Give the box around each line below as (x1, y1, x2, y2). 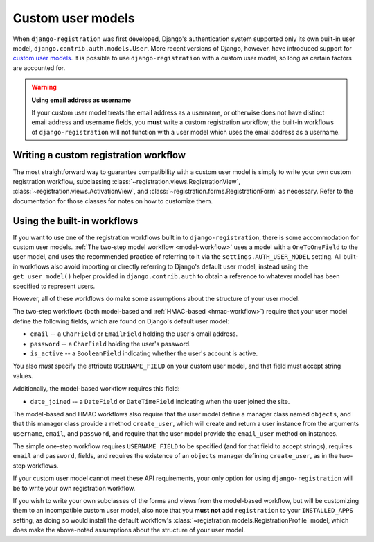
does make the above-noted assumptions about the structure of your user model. (12, 526, 246, 534)
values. (12, 371, 34, 380)
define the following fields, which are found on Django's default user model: (12, 316, 230, 325)
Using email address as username (31, 96, 132, 104)
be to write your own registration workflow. (12, 484, 136, 492)
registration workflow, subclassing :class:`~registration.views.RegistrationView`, (12, 177, 240, 185)
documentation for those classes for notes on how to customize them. (12, 196, 213, 205)
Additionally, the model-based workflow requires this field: (12, 384, 180, 393)
